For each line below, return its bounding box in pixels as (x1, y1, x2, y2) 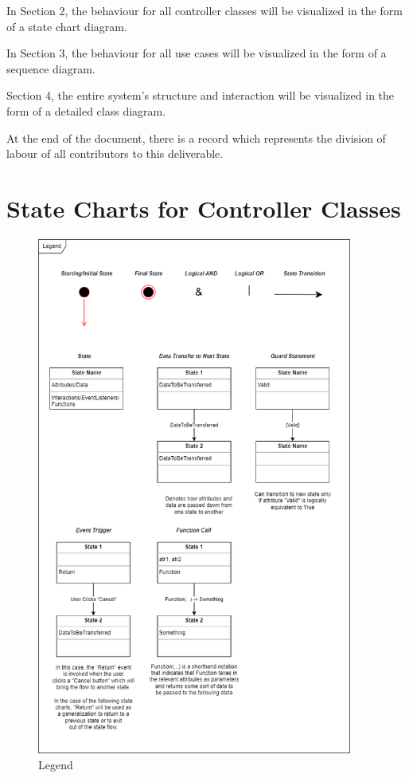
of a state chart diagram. (6, 18, 127, 34)
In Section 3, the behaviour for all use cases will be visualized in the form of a (6, 45, 387, 61)
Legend (38, 756, 73, 772)
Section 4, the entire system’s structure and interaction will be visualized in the (6, 87, 395, 104)
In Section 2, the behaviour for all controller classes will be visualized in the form (6, 2, 403, 18)
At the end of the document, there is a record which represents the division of (6, 129, 386, 146)
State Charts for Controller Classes (6, 191, 401, 224)
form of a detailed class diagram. (6, 102, 166, 119)
